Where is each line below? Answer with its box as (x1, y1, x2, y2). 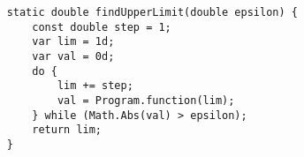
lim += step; (57, 79, 133, 93)
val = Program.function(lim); (57, 93, 235, 107)
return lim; (32, 123, 103, 137)
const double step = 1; (32, 20, 171, 34)
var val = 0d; (32, 49, 115, 63)
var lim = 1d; (32, 35, 115, 49)
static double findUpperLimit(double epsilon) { (6, 6, 298, 19)
